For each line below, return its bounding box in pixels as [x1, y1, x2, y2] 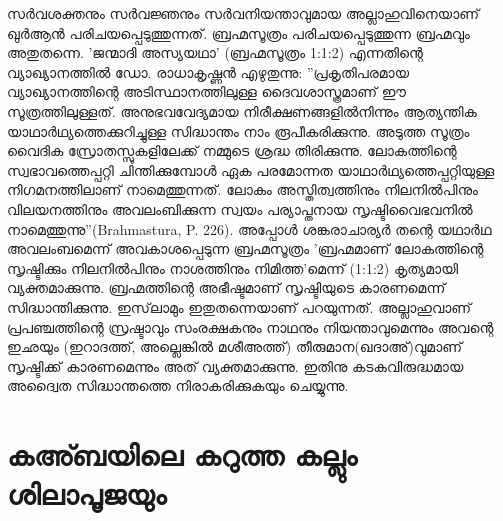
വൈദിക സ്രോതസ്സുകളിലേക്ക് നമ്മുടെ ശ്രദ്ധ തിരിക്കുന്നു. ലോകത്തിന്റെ [7, 140, 457, 161]
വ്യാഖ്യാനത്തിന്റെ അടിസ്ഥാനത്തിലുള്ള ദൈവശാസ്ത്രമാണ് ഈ [7, 81, 406, 102]
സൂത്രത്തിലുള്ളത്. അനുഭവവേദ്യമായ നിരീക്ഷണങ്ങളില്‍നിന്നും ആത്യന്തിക [7, 100, 477, 121]
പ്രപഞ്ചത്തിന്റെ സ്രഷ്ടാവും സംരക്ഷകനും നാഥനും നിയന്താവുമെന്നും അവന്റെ [7, 316, 494, 337]
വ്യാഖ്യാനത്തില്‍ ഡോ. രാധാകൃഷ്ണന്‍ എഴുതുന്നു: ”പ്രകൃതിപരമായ [7, 61, 409, 82]
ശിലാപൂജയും [7, 473, 167, 514]
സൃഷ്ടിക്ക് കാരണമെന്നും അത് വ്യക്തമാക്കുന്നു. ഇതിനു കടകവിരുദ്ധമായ [7, 355, 464, 376]
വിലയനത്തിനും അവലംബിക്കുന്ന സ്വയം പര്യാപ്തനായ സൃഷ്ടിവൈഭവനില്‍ [7, 198, 473, 219]
